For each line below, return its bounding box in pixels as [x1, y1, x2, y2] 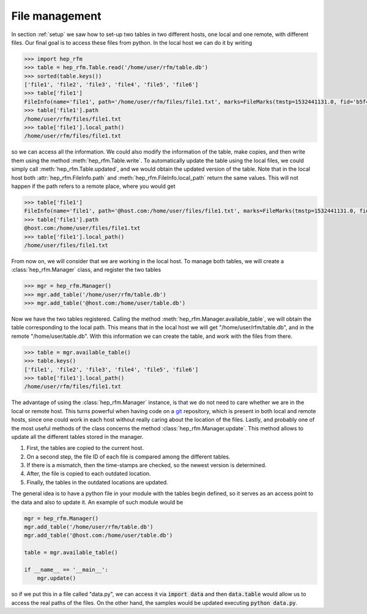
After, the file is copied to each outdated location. [26, 470, 151, 477]
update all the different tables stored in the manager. [11, 433, 144, 440]
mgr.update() [37, 575, 76, 582]
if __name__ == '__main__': [24, 566, 108, 573]
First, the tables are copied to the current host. [26, 444, 144, 452]
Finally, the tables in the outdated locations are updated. [26, 478, 168, 486]
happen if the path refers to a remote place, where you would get [11, 182, 176, 190]
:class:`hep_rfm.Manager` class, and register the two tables [11, 266, 161, 274]
